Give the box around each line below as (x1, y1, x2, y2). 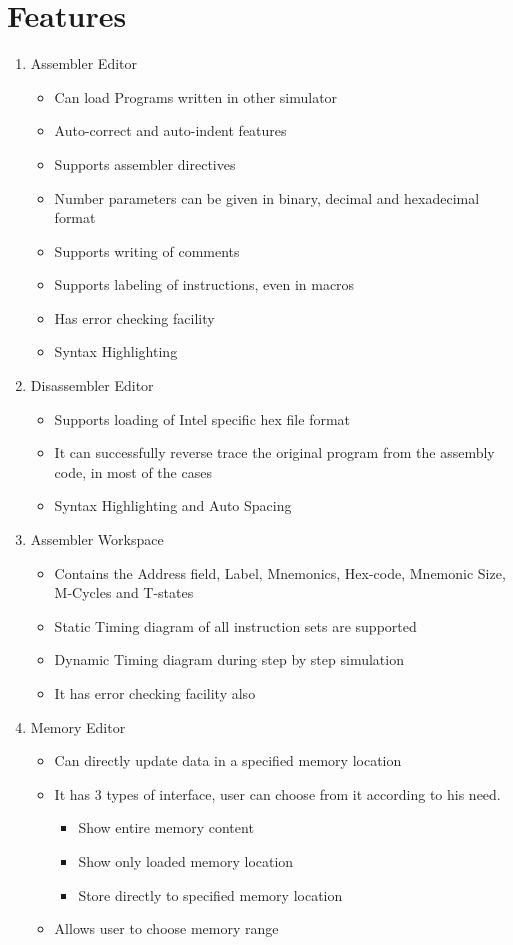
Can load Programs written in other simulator (54, 86, 338, 107)
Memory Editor (30, 716, 126, 737)
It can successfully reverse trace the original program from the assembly (54, 442, 495, 463)
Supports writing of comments (54, 240, 240, 261)
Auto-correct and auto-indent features (54, 120, 287, 141)
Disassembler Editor (30, 375, 154, 396)
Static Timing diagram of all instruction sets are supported (54, 615, 417, 636)
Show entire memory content (78, 817, 254, 838)
